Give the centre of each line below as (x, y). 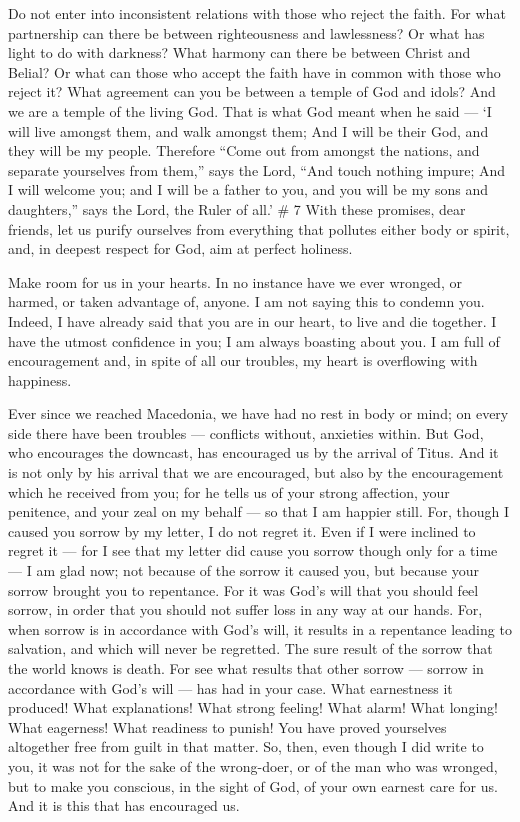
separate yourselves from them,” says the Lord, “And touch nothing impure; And (256, 169)
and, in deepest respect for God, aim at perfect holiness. (180, 248)
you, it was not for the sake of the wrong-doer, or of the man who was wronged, (253, 765)
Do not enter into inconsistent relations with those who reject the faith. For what (257, 13)
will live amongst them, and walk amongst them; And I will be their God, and (248, 130)
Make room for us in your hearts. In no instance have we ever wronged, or (235, 281)
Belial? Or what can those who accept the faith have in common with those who (254, 71)
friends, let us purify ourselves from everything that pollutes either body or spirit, (259, 228)
